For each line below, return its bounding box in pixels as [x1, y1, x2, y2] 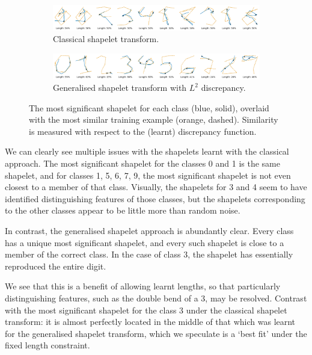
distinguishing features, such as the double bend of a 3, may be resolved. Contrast [5, 292, 307, 304]
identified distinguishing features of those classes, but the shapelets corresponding [5, 192, 305, 205]
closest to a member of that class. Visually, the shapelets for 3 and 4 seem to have [5, 181, 307, 193]
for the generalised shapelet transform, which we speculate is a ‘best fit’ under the [5, 327, 307, 339]
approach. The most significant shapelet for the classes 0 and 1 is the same [5, 157, 280, 170]
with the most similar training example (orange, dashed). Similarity [29, 113, 278, 126]
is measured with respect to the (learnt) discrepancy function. [29, 125, 257, 137]
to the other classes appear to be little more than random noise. [5, 204, 240, 217]
